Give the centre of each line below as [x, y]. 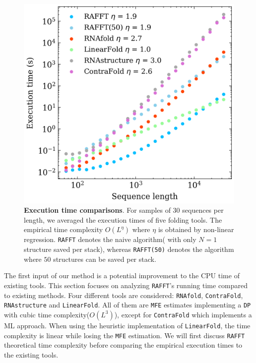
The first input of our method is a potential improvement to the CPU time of [122, 275]
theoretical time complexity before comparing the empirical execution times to [123, 345]
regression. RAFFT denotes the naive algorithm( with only [110, 239]
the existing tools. [31, 354]
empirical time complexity [64, 229]
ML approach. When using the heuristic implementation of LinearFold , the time [127, 325]
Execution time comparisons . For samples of [97, 210]
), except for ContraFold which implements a [183, 314]
